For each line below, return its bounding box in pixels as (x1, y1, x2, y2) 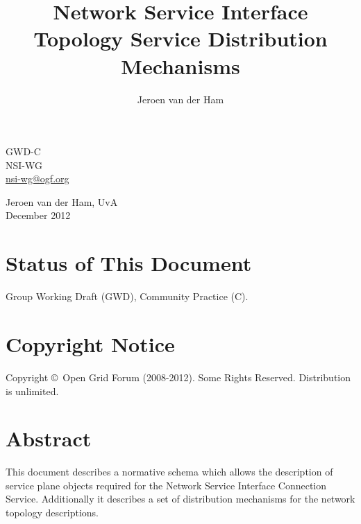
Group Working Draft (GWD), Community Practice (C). (6, 289, 249, 304)
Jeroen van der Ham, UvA (6, 194, 118, 209)
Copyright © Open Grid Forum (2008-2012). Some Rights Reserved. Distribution (6, 369, 351, 384)
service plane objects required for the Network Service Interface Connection (6, 478, 327, 492)
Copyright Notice (6, 329, 175, 358)
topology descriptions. (6, 505, 99, 519)
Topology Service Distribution (33, 24, 328, 53)
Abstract (6, 424, 92, 453)
